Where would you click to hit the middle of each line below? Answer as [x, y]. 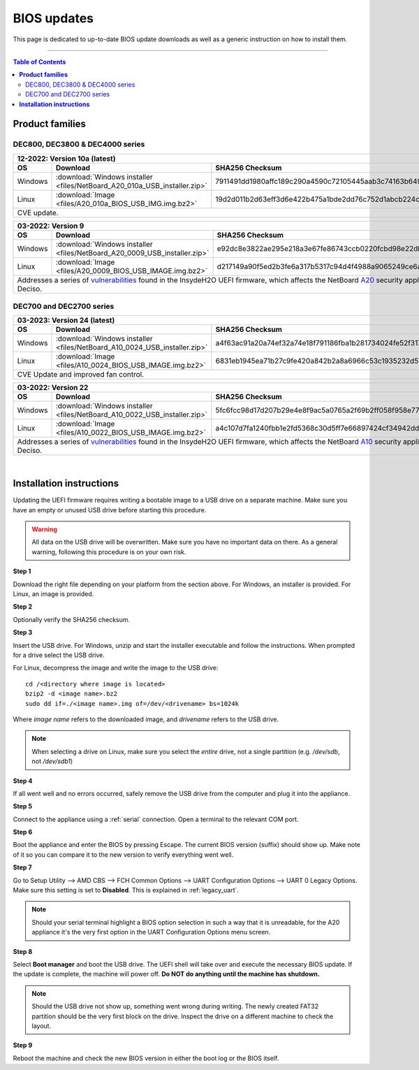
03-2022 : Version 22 [53, 388]
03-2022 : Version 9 [51, 226]
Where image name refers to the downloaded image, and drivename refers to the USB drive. [146, 719]
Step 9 [23, 1046]
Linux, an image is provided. [53, 594]
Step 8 [23, 951]
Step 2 [23, 607]
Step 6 [23, 832]
